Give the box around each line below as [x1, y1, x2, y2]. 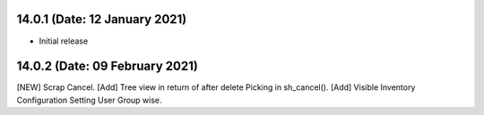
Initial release [39, 36, 89, 46]
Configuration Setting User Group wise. [16, 94, 162, 105]
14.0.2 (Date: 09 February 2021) [16, 59, 199, 74]
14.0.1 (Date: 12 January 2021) [16, 12, 187, 27]
